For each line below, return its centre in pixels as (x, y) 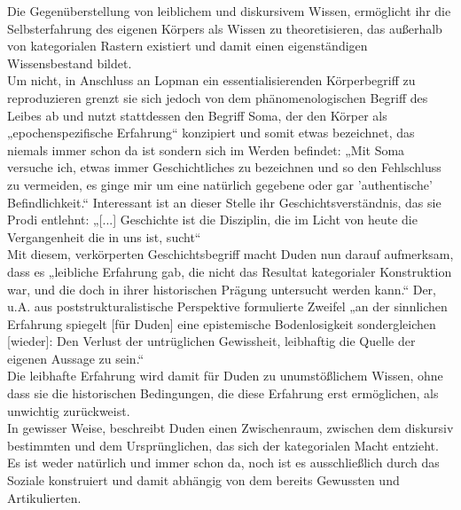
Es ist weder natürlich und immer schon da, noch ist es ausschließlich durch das (223, 463)
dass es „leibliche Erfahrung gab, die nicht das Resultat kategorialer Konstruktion (230, 271)
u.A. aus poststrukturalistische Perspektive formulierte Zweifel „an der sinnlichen (227, 306)
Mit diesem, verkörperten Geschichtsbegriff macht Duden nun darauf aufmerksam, (230, 254)
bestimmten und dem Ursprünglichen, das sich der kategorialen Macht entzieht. (223, 445)
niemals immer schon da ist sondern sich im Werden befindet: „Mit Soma (206, 149)
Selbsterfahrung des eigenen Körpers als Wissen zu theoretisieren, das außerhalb (225, 28)
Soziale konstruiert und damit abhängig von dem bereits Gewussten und (203, 480)
